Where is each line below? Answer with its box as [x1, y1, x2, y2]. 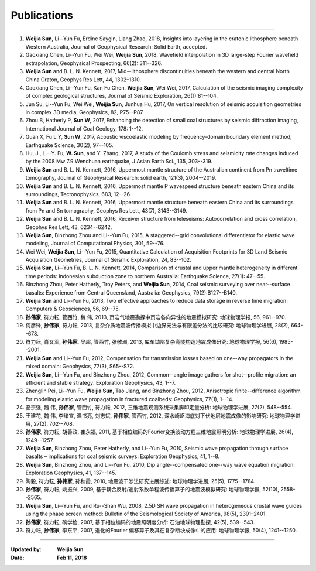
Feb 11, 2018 [57, 554, 87, 561]
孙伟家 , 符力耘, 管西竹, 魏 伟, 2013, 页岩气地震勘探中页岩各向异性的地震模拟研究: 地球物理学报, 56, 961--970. [25, 313, 287, 320]
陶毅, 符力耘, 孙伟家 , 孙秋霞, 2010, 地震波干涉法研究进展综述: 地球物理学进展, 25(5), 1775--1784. [25, 477, 256, 484]
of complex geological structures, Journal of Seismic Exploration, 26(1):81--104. [25, 93, 218, 100]
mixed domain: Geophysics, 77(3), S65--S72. [25, 363, 135, 370]
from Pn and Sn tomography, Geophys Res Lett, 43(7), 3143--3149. [25, 207, 187, 214]
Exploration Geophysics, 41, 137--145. [25, 469, 117, 477]
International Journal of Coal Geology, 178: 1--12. [25, 125, 143, 132]
